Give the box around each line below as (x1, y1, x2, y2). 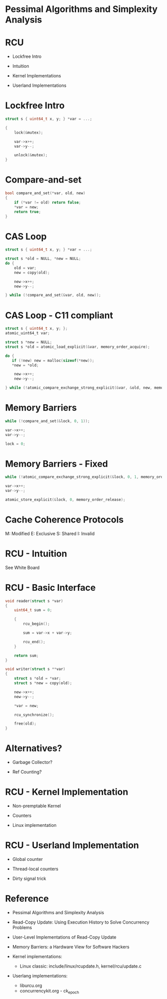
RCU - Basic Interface (5, 582, 96, 593)
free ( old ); (14, 721, 37, 727)
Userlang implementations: (12, 973, 68, 979)
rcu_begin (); (23, 621, 50, 627)
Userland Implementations (12, 82, 67, 88)
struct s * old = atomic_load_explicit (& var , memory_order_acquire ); (5, 344, 150, 349)
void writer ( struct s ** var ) (5, 667, 66, 672)
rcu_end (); (23, 639, 46, 644)
